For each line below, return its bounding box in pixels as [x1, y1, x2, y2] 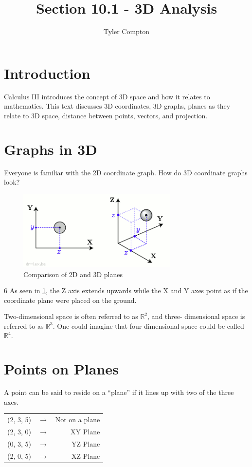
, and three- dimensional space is [147, 311, 245, 321]
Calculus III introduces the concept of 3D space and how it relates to [4, 91, 210, 101]
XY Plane [71, 426, 100, 436]
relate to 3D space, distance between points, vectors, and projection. [4, 110, 208, 120]
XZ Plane [71, 450, 100, 461]
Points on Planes [4, 359, 119, 379]
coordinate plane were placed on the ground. [4, 295, 137, 305]
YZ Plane [71, 438, 100, 448]
